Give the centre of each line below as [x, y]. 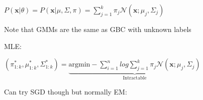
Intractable [135, 78]
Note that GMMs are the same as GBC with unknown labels [98, 29]
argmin [79, 65]
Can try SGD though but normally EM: [66, 91]
